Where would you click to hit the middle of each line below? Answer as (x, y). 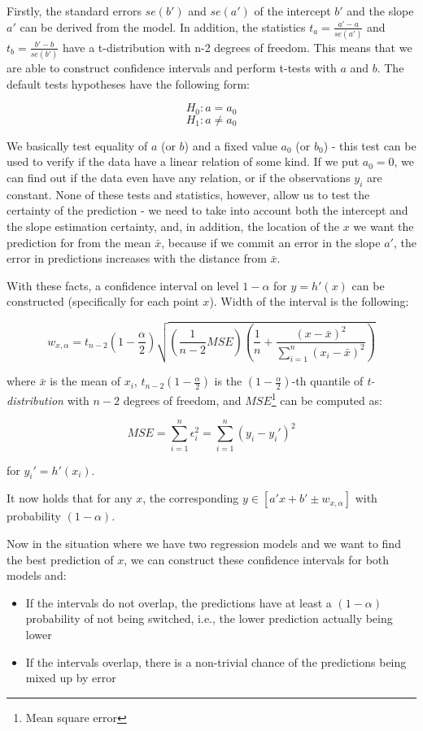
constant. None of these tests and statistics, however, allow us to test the (188, 194)
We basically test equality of (77, 145)
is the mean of (85, 381)
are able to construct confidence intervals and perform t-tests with (172, 68)
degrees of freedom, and (182, 400)
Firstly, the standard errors (74, 11)
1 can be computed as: (327, 399)
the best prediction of (60, 559)
